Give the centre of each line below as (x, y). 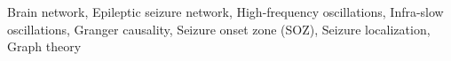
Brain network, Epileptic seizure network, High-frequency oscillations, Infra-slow (225, 11)
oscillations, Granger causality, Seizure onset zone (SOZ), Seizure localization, (219, 29)
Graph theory (44, 46)
